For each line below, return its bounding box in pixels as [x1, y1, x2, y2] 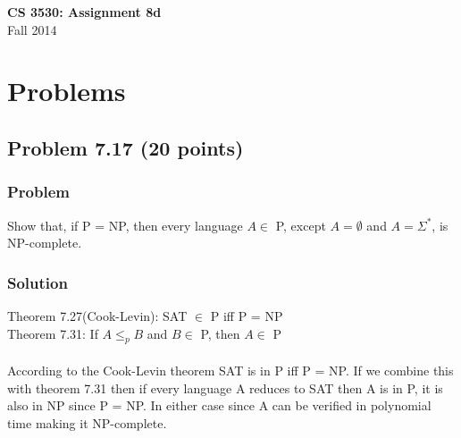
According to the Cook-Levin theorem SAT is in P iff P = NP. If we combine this [7, 360, 454, 379]
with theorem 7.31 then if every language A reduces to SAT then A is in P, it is [7, 378, 443, 397]
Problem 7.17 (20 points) [7, 133, 244, 161]
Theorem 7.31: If [7, 324, 98, 342]
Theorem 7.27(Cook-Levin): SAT [7, 306, 188, 324]
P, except [275, 215, 326, 234]
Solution [7, 271, 68, 293]
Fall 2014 [7, 20, 57, 38]
